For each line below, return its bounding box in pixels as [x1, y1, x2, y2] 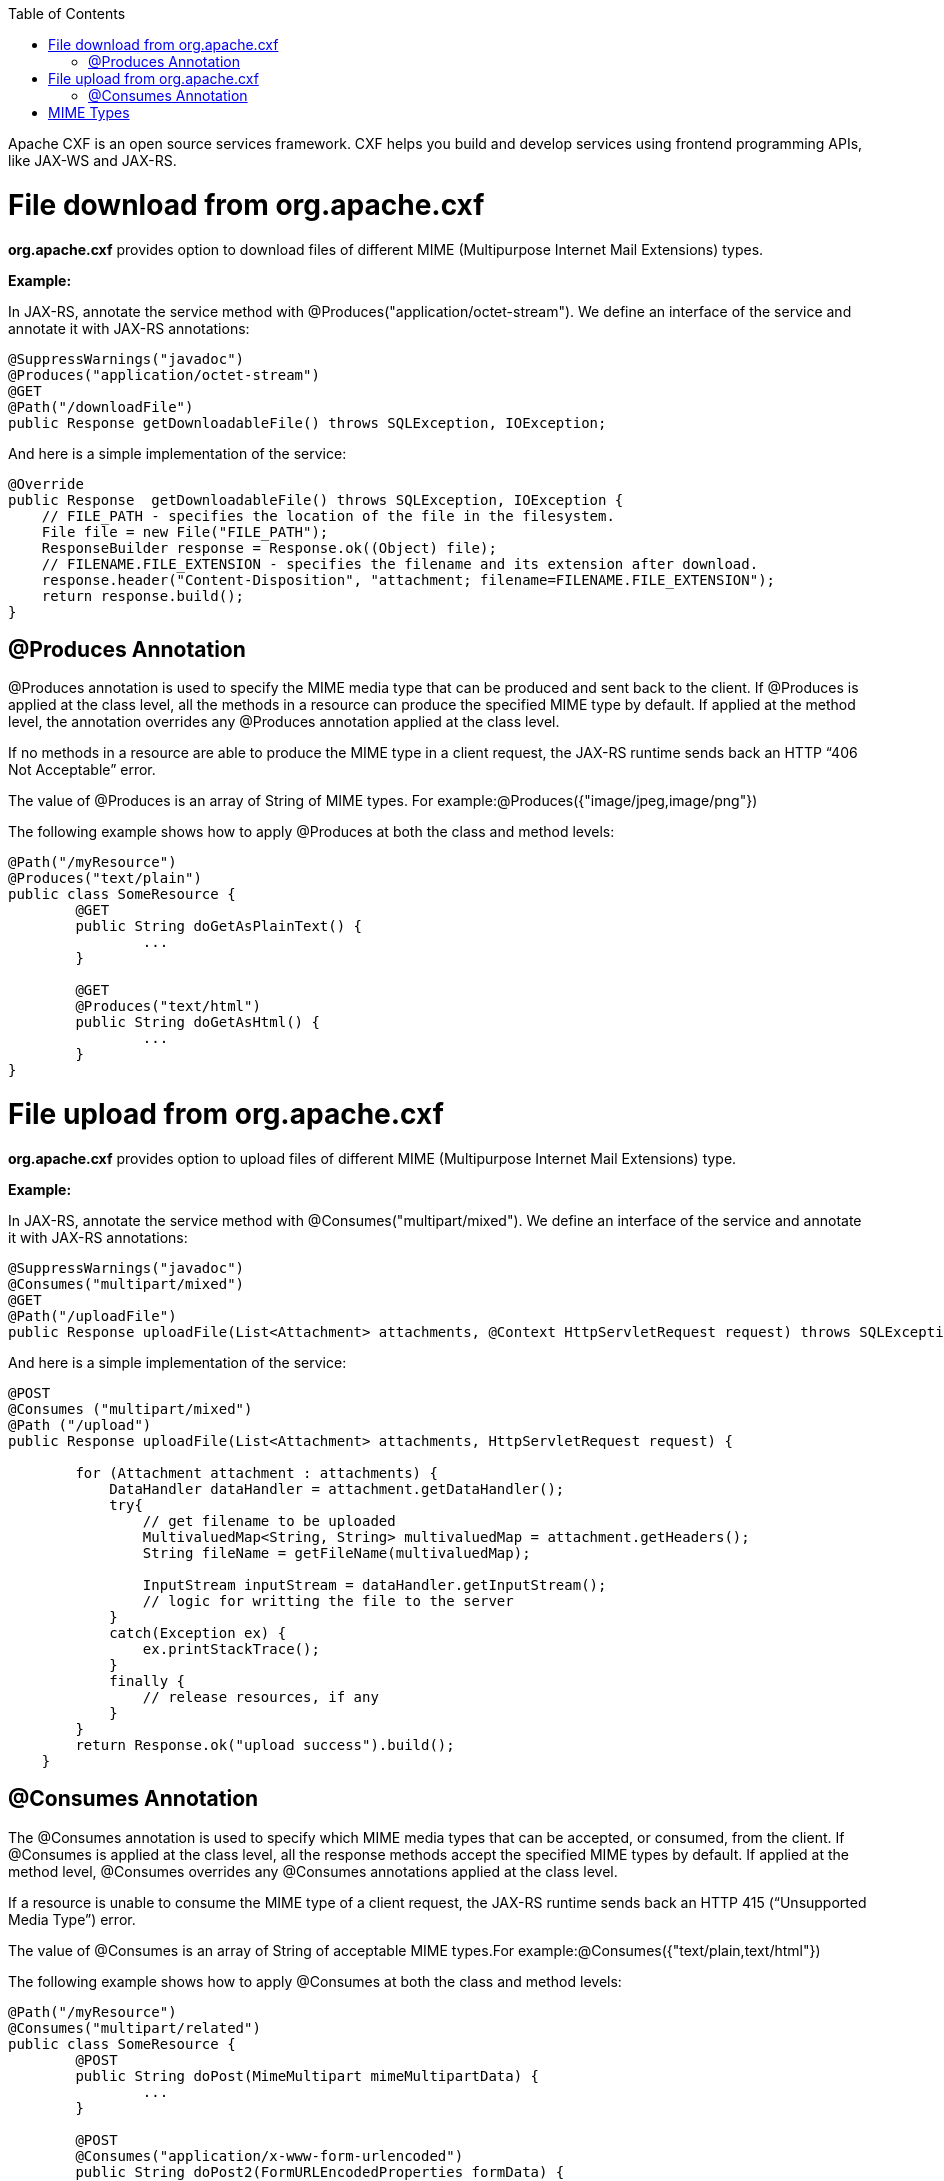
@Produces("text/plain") [8, 870, 202, 887]
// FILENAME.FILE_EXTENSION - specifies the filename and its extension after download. [41, 555, 759, 572]
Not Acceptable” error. [8, 761, 156, 779]
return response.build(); [41, 587, 245, 604]
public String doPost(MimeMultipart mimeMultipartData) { [75, 2067, 540, 2084]
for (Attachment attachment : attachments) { [75, 1464, 438, 1481]
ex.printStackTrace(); [142, 1640, 320, 1657]
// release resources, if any [142, 1688, 379, 1705]
